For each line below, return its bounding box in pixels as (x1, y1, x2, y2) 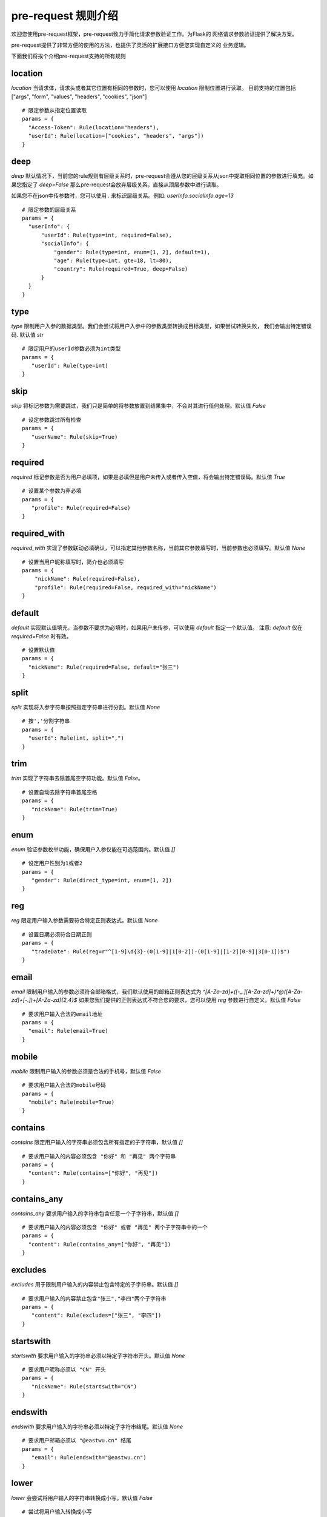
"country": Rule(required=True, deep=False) (53, 266, 188, 272)
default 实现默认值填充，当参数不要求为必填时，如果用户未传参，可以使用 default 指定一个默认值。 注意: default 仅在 (11, 624, 303, 631)
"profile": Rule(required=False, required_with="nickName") (34, 584, 217, 591)
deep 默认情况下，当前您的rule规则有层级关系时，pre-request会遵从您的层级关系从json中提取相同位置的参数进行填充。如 (11, 172, 314, 180)
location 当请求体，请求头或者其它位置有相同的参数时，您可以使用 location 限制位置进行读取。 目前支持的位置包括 (11, 84, 296, 92)
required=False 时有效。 (11, 632, 72, 640)
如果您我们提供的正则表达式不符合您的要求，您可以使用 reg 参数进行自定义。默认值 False (78, 996, 301, 1004)
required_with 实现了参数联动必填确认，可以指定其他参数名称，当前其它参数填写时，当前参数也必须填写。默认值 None (11, 544, 306, 552)
